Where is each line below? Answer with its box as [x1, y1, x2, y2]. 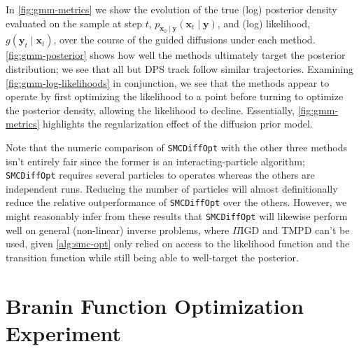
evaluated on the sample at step [6, 15, 142, 30]
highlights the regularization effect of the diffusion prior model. [42, 116, 313, 131]
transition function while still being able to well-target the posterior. [6, 249, 299, 264]
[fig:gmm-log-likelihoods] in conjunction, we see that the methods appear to [6, 75, 330, 90]
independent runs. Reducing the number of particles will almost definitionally [6, 181, 338, 195]
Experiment [6, 318, 122, 347]
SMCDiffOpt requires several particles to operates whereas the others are [6, 167, 315, 182]
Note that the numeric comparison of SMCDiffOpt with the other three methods [6, 139, 347, 154]
